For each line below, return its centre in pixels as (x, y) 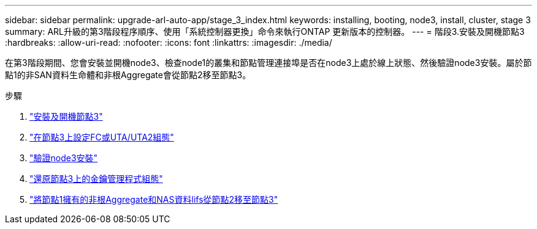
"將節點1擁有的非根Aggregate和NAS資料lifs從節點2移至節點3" (154, 199)
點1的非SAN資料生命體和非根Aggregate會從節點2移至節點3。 (128, 75)
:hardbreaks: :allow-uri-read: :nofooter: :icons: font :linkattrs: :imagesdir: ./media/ (169, 42)
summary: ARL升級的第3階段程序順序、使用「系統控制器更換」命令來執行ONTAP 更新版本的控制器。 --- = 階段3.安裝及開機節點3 (265, 31)
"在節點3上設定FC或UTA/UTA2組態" (102, 137)
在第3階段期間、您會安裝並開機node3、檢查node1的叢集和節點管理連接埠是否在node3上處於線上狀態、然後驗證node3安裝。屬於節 (268, 63)
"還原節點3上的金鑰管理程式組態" (96, 179)
